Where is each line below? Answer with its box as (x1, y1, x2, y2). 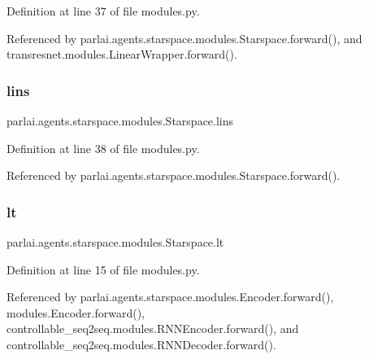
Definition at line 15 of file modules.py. (7, 260, 200, 278)
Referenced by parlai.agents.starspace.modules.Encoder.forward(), (7, 288, 334, 305)
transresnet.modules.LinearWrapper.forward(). (7, 46, 237, 63)
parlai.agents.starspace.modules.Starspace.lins (7, 112, 234, 129)
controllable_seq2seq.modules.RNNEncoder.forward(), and (7, 320, 299, 337)
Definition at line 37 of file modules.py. (7, 2, 200, 19)
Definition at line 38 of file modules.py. (7, 139, 200, 156)
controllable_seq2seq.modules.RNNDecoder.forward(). (7, 335, 276, 352)
